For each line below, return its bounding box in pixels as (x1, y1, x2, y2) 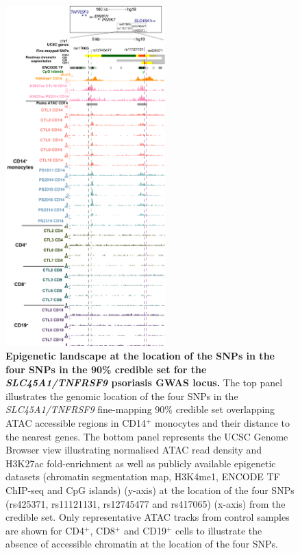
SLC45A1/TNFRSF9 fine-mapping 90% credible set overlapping (5, 402, 275, 416)
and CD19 (123, 523, 166, 537)
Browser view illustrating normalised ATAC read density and (5, 443, 262, 457)
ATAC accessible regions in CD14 (5, 415, 146, 430)
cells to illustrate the (175, 523, 262, 537)
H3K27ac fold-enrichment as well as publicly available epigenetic (5, 456, 276, 470)
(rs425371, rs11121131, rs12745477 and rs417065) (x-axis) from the (5, 496, 286, 510)
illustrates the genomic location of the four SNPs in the (5, 388, 238, 403)
